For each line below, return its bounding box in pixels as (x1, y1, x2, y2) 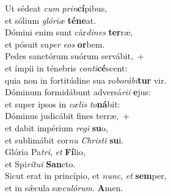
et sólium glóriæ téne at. (5, 13, 96, 26)
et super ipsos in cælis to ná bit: (5, 97, 120, 110)
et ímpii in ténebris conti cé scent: (5, 61, 128, 74)
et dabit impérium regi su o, (5, 121, 108, 134)
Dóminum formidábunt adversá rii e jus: (5, 85, 151, 98)
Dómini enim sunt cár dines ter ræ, (5, 26, 133, 38)
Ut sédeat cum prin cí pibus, (5, 2, 107, 14)
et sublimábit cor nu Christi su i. (5, 133, 124, 146)
